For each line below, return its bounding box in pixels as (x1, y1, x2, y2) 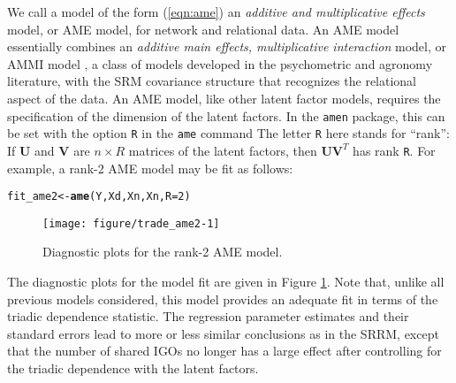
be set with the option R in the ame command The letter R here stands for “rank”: (7, 124, 450, 142)
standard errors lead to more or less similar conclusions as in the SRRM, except (7, 324, 439, 342)
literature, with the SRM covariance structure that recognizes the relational (7, 72, 417, 90)
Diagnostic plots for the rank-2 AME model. (42, 242, 283, 261)
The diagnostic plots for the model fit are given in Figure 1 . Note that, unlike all (7, 272, 445, 291)
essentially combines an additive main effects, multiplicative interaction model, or (7, 37, 447, 56)
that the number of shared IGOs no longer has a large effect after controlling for (7, 341, 442, 360)
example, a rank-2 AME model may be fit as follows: (7, 158, 293, 177)
